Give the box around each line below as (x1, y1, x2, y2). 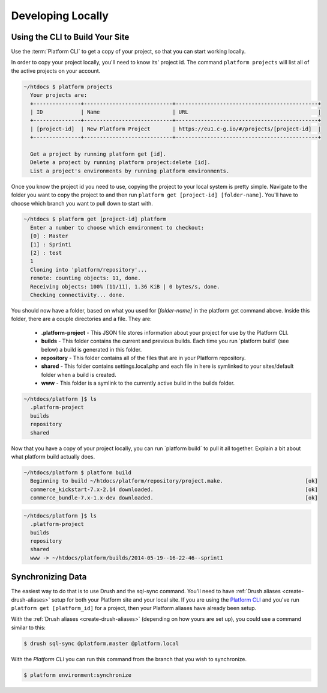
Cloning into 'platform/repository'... (30, 266, 148, 273)
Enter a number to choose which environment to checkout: (30, 224, 205, 231)
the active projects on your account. (11, 67, 101, 75)
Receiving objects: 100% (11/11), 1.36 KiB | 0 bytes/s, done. (30, 283, 220, 290)
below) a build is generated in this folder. (41, 346, 142, 353)
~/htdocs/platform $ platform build (23, 469, 132, 476)
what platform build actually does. (11, 453, 95, 460)
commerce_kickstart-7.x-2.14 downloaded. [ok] (30, 486, 318, 493)
